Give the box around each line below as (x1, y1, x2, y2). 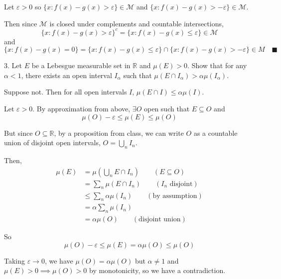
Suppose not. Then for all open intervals (4, 87, 127, 97)
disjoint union (139, 216, 181, 223)
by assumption (152, 192, 197, 199)
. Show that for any (187, 60, 247, 71)
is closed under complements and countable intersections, (49, 18, 224, 28)
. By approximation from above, (32, 103, 131, 114)
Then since (4, 18, 37, 28)
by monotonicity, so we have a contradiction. (89, 265, 226, 276)
